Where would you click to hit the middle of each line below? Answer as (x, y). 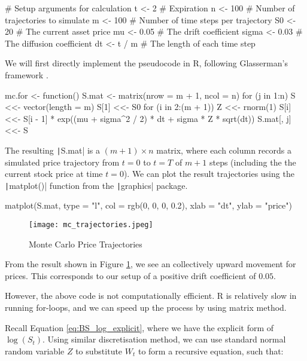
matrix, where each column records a (224, 150)
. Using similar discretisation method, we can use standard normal (164, 339)
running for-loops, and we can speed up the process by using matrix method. (146, 308)
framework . (27, 74)
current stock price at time (54, 174)
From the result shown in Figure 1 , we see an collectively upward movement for (151, 264)
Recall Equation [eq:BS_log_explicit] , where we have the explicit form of (139, 327)
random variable (35, 351)
